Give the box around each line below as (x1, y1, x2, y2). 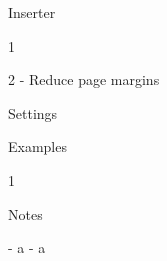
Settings (8, 102, 58, 123)
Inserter (8, 2, 56, 22)
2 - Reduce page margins (8, 69, 160, 90)
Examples (8, 136, 67, 157)
